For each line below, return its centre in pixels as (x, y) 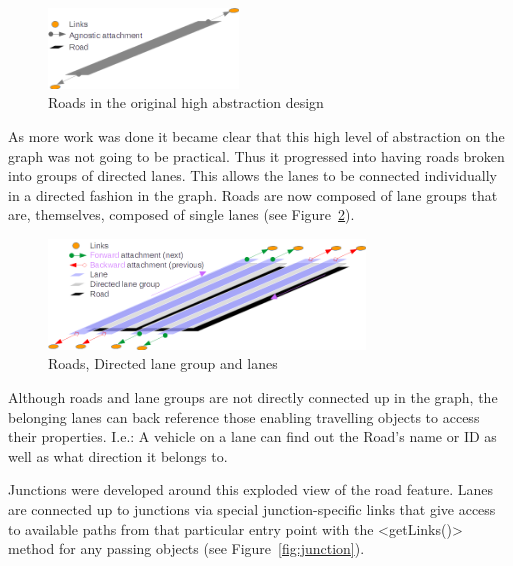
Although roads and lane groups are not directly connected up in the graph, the (253, 396)
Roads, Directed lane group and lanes (163, 363)
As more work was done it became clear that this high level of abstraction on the (256, 135)
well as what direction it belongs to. (118, 455)
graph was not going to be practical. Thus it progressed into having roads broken (256, 155)
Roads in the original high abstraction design (186, 102)
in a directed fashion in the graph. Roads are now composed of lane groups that (253, 194)
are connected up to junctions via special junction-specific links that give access (252, 508)
